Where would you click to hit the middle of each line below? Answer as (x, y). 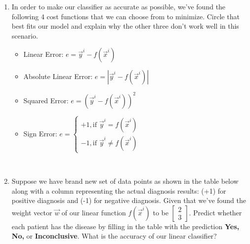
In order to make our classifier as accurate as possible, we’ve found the (119, 6)
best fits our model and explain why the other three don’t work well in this (125, 26)
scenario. (25, 35)
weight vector (32, 212)
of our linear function (94, 212)
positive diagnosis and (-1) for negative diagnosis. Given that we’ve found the (129, 200)
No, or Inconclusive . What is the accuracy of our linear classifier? (114, 236)
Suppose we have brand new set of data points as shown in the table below (125, 181)
